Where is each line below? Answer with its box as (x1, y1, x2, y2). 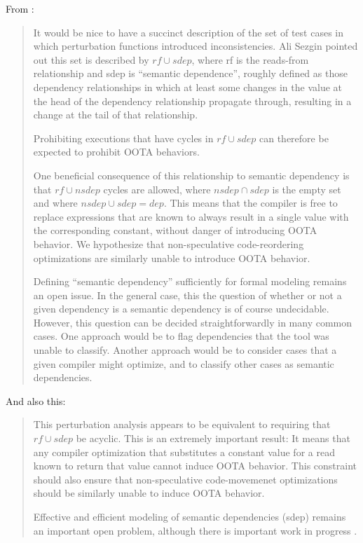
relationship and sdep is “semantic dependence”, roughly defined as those (33, 66, 348, 81)
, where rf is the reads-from (191, 52, 309, 67)
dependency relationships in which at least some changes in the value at (33, 79, 343, 94)
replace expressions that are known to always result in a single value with (33, 209, 349, 224)
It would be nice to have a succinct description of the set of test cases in (33, 25, 343, 39)
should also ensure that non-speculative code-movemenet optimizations (33, 472, 338, 486)
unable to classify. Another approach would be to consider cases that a (33, 343, 337, 357)
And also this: (6, 393, 66, 408)
